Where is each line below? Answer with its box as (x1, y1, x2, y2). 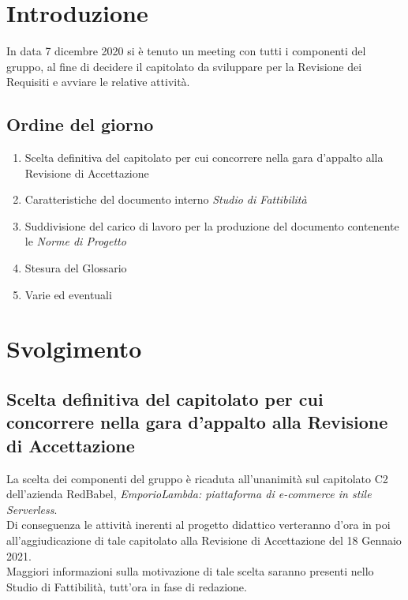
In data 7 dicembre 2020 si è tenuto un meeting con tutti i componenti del (6, 43, 366, 59)
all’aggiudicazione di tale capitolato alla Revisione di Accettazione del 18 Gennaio (6, 532, 402, 548)
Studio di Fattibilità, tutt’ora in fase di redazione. (6, 578, 247, 594)
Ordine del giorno (6, 112, 154, 137)
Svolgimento (6, 332, 142, 365)
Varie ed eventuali (24, 286, 112, 302)
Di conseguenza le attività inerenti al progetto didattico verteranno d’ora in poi (6, 516, 391, 533)
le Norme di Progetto (24, 233, 126, 249)
